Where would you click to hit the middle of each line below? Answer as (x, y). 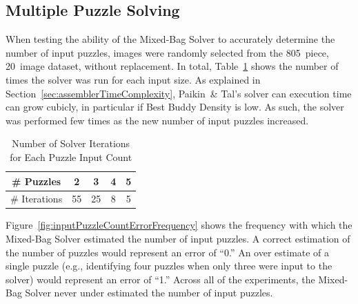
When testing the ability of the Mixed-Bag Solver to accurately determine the (170, 39)
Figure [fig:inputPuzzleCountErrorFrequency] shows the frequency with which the (179, 225)
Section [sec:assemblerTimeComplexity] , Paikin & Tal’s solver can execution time (179, 93)
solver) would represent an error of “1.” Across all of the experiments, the (160, 279)
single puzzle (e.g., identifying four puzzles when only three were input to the (169, 266)
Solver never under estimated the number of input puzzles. (149, 293)
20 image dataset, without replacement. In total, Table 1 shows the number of (172, 66)
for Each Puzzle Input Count (71, 156)
